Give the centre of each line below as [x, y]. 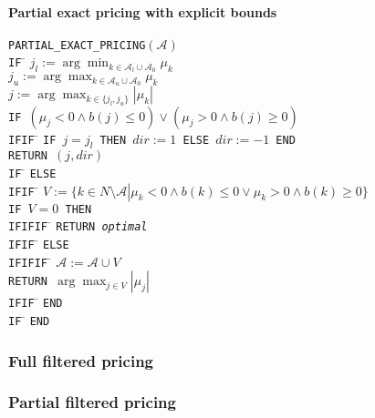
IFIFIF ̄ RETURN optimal [78, 225]
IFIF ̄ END [36, 302]
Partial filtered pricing [92, 402]
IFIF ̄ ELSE [39, 243]
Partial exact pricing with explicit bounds [143, 11]
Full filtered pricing [81, 360]
